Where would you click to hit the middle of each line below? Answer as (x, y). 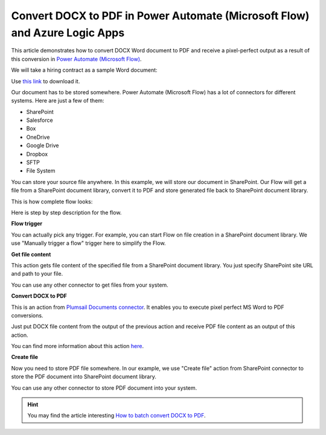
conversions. (27, 315)
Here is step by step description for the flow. (66, 212)
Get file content (31, 254)
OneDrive (38, 137)
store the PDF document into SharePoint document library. (84, 376)
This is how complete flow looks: (52, 202)
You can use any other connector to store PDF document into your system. (104, 388)
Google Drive (43, 145)
